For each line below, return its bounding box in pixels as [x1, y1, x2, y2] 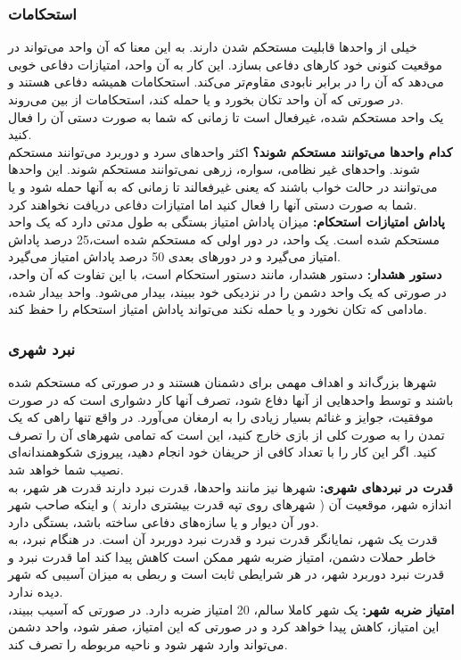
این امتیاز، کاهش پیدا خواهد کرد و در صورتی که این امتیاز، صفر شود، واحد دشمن [8, 617, 440, 636]
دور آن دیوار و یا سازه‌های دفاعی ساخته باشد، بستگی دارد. [8, 512, 319, 531]
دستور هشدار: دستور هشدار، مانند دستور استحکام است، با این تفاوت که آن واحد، [8, 264, 442, 283]
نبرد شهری [8, 337, 76, 359]
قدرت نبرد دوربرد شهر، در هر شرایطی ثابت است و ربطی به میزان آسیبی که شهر [8, 565, 445, 583]
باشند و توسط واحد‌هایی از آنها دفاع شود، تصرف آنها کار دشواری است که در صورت [8, 390, 454, 408]
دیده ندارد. [8, 582, 63, 601]
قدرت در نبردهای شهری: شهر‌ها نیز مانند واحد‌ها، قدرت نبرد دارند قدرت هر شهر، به [8, 477, 453, 496]
